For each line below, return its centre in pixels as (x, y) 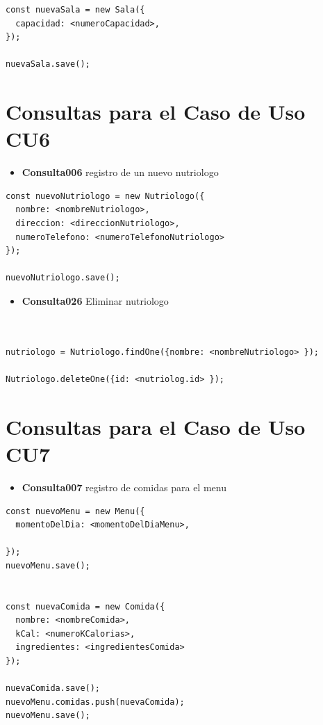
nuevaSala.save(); (48, 64)
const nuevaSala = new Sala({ (75, 10)
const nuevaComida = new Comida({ (85, 606)
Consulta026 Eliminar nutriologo (95, 301)
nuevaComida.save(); (53, 688)
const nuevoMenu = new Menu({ (75, 511)
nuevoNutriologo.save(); (63, 278)
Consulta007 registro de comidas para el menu (124, 487)
